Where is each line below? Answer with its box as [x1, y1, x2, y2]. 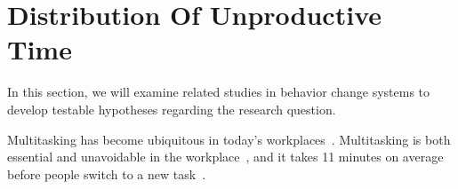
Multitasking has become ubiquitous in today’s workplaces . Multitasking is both [7, 130, 451, 148]
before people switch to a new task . [7, 164, 206, 183]
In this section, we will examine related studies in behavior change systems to [7, 83, 430, 101]
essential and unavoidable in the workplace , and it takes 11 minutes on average [7, 147, 444, 166]
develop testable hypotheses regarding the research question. [7, 99, 336, 118]
